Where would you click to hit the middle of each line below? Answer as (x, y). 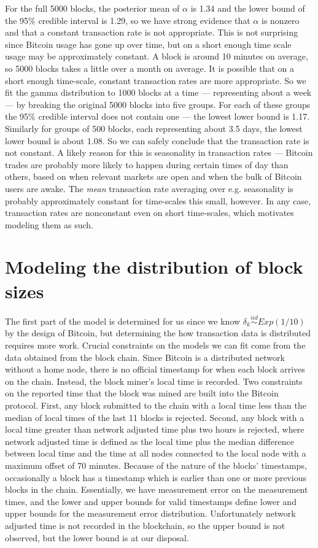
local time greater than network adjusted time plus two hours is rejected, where (155, 429)
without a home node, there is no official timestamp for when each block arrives (155, 369)
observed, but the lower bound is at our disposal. (97, 537)
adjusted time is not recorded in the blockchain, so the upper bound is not (145, 525)
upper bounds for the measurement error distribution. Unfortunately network (150, 513)
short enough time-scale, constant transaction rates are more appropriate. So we (156, 80)
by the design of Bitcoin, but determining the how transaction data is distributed (158, 333)
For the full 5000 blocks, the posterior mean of (92, 8)
